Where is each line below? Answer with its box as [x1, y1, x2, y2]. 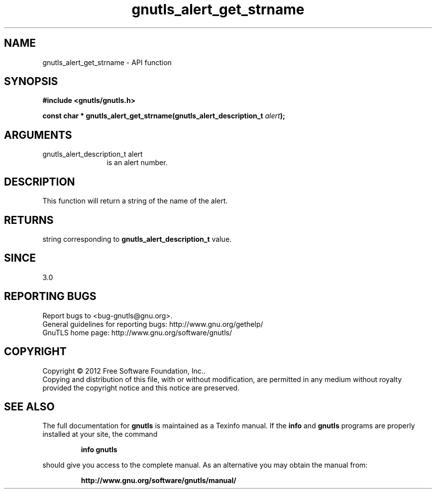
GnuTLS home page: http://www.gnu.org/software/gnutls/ [42, 328, 232, 337]
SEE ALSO [4, 400, 55, 413]
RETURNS [4, 213, 54, 226]
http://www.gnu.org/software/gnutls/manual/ [81, 476, 236, 485]
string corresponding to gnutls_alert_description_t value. [42, 234, 232, 243]
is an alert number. [107, 158, 168, 167]
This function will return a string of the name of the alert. [42, 197, 228, 205]
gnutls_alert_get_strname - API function [42, 58, 172, 67]
